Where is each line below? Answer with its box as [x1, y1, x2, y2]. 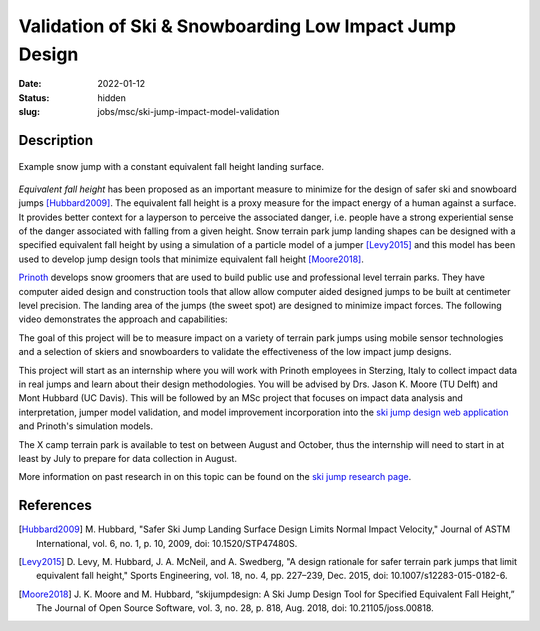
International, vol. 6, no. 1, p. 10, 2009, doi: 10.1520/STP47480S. [36, 537, 298, 549]
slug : [18, 106, 40, 118]
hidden [97, 91, 127, 104]
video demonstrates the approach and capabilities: [18, 313, 229, 325]
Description [18, 131, 94, 149]
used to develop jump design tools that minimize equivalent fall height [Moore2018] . [18, 253, 364, 265]
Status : [18, 91, 50, 104]
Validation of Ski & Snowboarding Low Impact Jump [18, 15, 457, 37]
